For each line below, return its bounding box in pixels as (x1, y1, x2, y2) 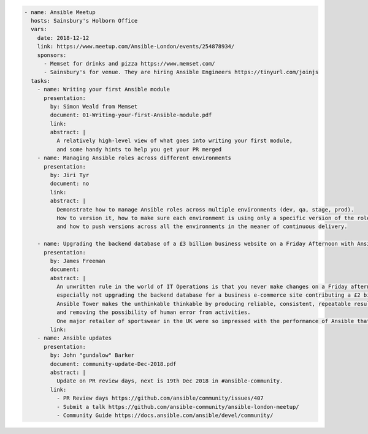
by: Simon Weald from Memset (50, 103, 138, 110)
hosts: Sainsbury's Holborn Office (31, 17, 138, 24)
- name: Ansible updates (37, 335, 112, 341)
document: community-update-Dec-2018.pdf (50, 360, 177, 367)
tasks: (31, 77, 51, 84)
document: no (50, 180, 90, 187)
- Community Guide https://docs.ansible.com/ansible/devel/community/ (56, 411, 274, 419)
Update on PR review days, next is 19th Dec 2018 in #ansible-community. (56, 378, 283, 384)
